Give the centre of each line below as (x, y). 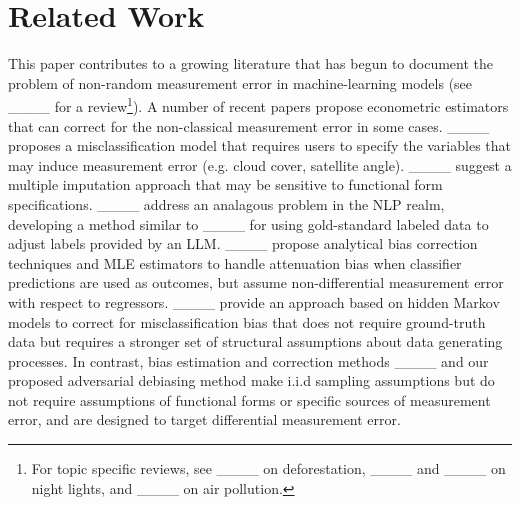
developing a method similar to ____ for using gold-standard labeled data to (248, 223)
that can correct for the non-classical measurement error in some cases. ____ (249, 125)
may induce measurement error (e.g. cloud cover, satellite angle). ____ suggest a (260, 164)
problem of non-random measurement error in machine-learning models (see (240, 82)
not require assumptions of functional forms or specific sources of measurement (249, 399)
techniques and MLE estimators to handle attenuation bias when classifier (235, 262)
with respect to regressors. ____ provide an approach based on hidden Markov (254, 301)
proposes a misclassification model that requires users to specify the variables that (259, 145)
